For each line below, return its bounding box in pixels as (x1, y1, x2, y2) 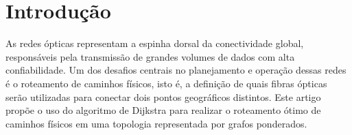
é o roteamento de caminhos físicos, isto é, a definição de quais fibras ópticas (5, 76, 327, 90)
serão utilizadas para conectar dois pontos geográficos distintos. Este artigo (5, 89, 321, 104)
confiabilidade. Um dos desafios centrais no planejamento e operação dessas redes (5, 63, 347, 77)
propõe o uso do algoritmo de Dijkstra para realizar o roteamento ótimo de (5, 103, 321, 117)
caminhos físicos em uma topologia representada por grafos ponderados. (5, 116, 307, 130)
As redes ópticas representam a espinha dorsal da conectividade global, (5, 36, 304, 50)
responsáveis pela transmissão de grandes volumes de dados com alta (5, 49, 295, 63)
